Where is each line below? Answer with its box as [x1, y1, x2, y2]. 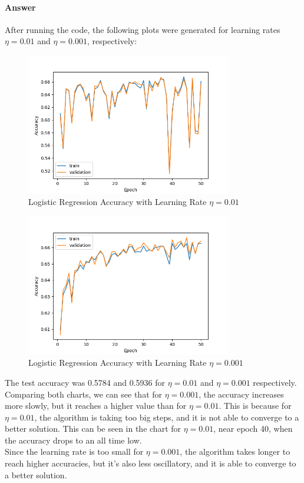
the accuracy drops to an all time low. [5, 434, 142, 446]
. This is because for [219, 399, 292, 412]
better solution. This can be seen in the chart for [5, 422, 181, 435]
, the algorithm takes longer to [180, 445, 290, 458]
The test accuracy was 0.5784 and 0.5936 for [5, 376, 166, 388]
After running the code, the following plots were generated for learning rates [5, 23, 280, 35]
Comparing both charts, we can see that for [5, 388, 163, 400]
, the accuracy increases [199, 388, 284, 400]
